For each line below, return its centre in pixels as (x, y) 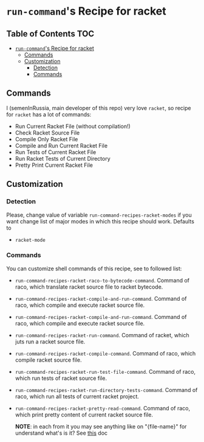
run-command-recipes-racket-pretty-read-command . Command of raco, (102, 408)
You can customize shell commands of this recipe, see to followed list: (94, 268)
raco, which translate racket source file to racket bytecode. (89, 287)
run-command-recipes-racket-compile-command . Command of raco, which (105, 353)
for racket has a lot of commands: (49, 114)
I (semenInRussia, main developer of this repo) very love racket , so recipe (99, 108)
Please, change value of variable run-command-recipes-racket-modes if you (99, 215)
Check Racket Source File (47, 133)
